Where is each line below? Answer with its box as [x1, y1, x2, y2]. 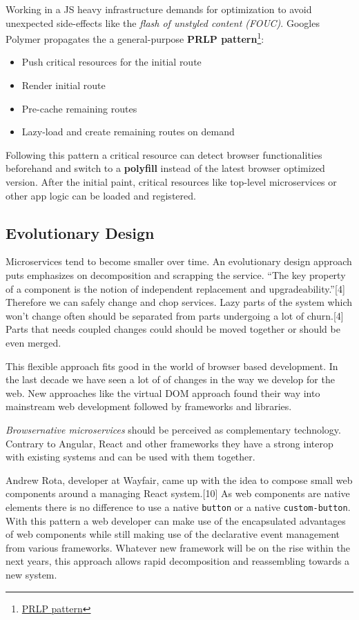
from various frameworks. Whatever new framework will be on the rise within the [6, 540, 351, 554]
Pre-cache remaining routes [21, 101, 137, 115]
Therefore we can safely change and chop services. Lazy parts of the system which [6, 295, 353, 309]
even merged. [6, 335, 61, 349]
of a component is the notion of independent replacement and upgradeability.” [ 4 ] [6, 281, 345, 296]
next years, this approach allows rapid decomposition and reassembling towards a [6, 554, 350, 568]
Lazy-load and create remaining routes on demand [21, 124, 235, 139]
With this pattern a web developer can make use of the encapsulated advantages [6, 513, 346, 527]
